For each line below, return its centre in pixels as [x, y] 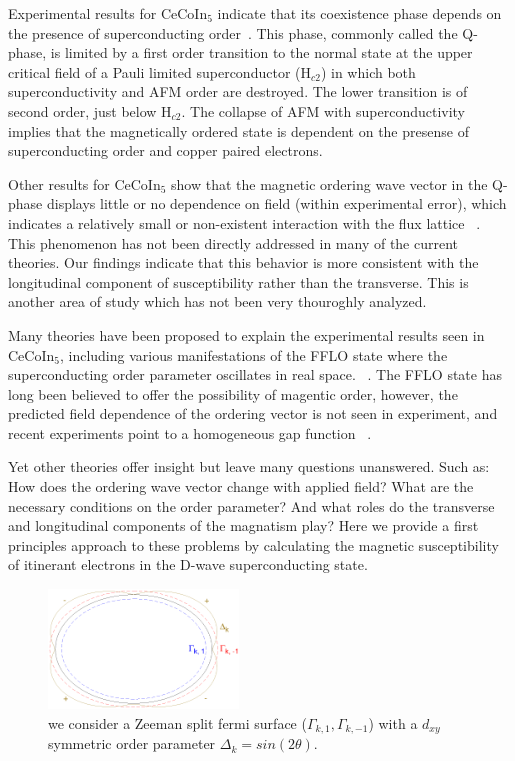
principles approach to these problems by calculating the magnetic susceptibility [253, 544]
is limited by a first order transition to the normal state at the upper [261, 52]
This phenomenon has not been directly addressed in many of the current [233, 242]
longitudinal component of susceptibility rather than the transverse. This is [238, 281]
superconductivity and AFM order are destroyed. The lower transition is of [238, 91]
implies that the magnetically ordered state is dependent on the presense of [238, 130]
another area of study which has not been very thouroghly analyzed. [217, 301]
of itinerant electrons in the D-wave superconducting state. [188, 564]
